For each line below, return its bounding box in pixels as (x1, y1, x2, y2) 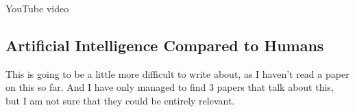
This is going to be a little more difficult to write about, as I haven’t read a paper (5, 66, 350, 81)
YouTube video (5, 1, 69, 15)
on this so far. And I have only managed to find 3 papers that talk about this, (5, 80, 334, 94)
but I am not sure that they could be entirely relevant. (5, 93, 235, 107)
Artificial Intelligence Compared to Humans (5, 34, 324, 55)
